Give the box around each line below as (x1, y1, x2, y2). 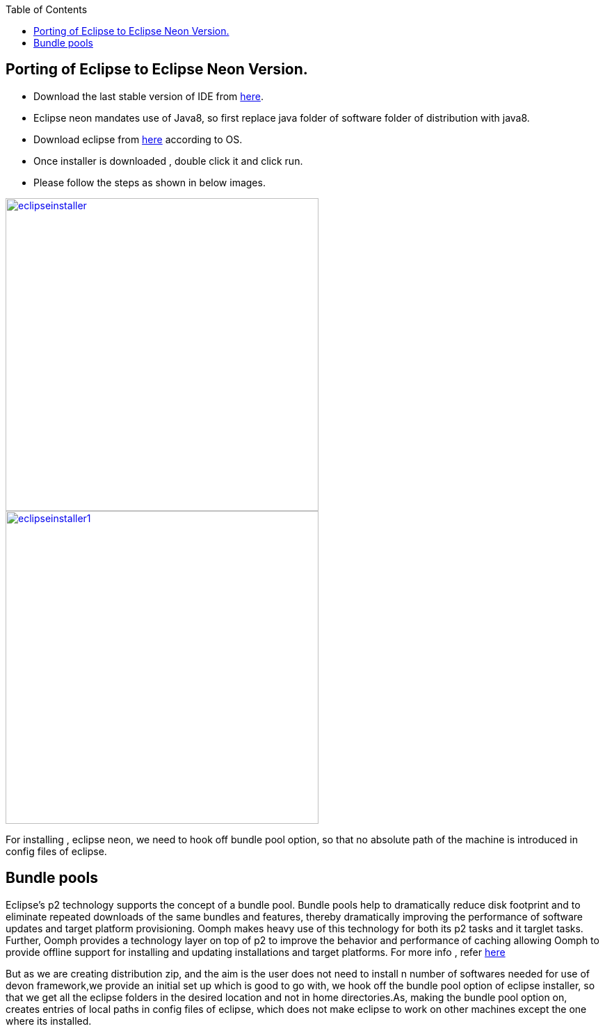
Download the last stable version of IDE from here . (33, 90, 264, 102)
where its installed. (6, 1014, 92, 1027)
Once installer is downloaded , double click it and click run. (33, 154, 303, 167)
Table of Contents (6, 3, 88, 15)
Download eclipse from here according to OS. (33, 133, 243, 145)
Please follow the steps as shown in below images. (33, 176, 266, 188)
